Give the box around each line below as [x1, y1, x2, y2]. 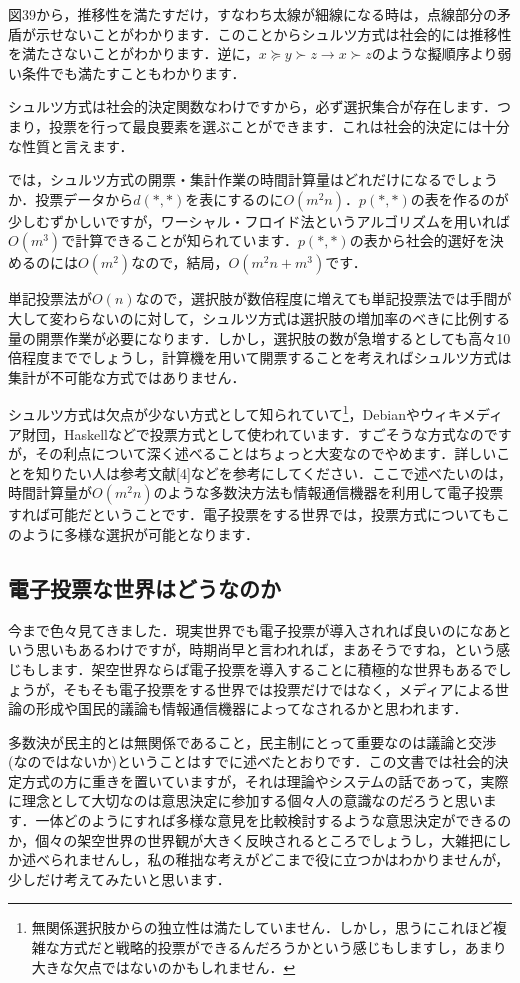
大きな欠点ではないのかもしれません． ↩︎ [31, 956, 296, 977]
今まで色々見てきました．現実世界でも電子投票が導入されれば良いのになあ [8, 619, 498, 640]
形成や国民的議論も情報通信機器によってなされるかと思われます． [35, 698, 468, 719]
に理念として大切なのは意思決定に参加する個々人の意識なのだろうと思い [8, 790, 483, 811]
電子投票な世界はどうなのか [8, 572, 281, 603]
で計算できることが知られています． [61, 230, 298, 251]
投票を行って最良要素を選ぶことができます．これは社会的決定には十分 [49, 115, 510, 136]
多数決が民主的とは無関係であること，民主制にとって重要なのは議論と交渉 [8, 731, 497, 752]
